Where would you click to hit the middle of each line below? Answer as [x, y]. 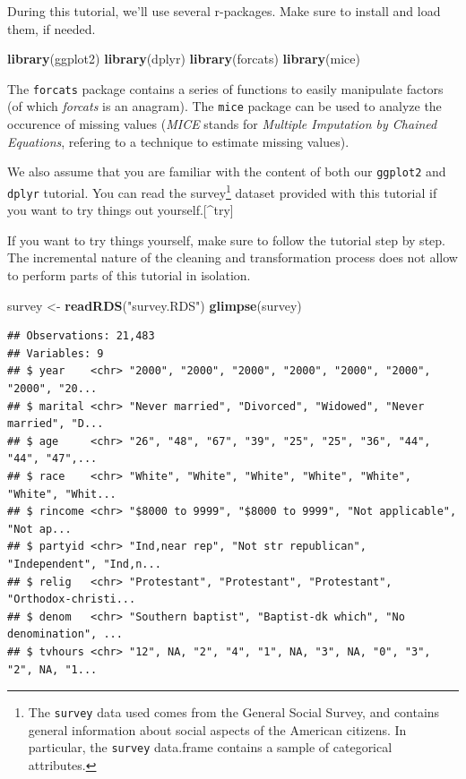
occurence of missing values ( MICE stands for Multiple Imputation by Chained [222, 124]
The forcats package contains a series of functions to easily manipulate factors [225, 88]
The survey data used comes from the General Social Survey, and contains [234, 712]
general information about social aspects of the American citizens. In [217, 729]
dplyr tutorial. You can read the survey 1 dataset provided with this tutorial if [222, 191]
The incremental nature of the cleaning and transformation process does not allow [233, 257]
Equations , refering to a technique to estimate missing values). [178, 141]
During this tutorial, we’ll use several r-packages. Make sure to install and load [224, 11]
